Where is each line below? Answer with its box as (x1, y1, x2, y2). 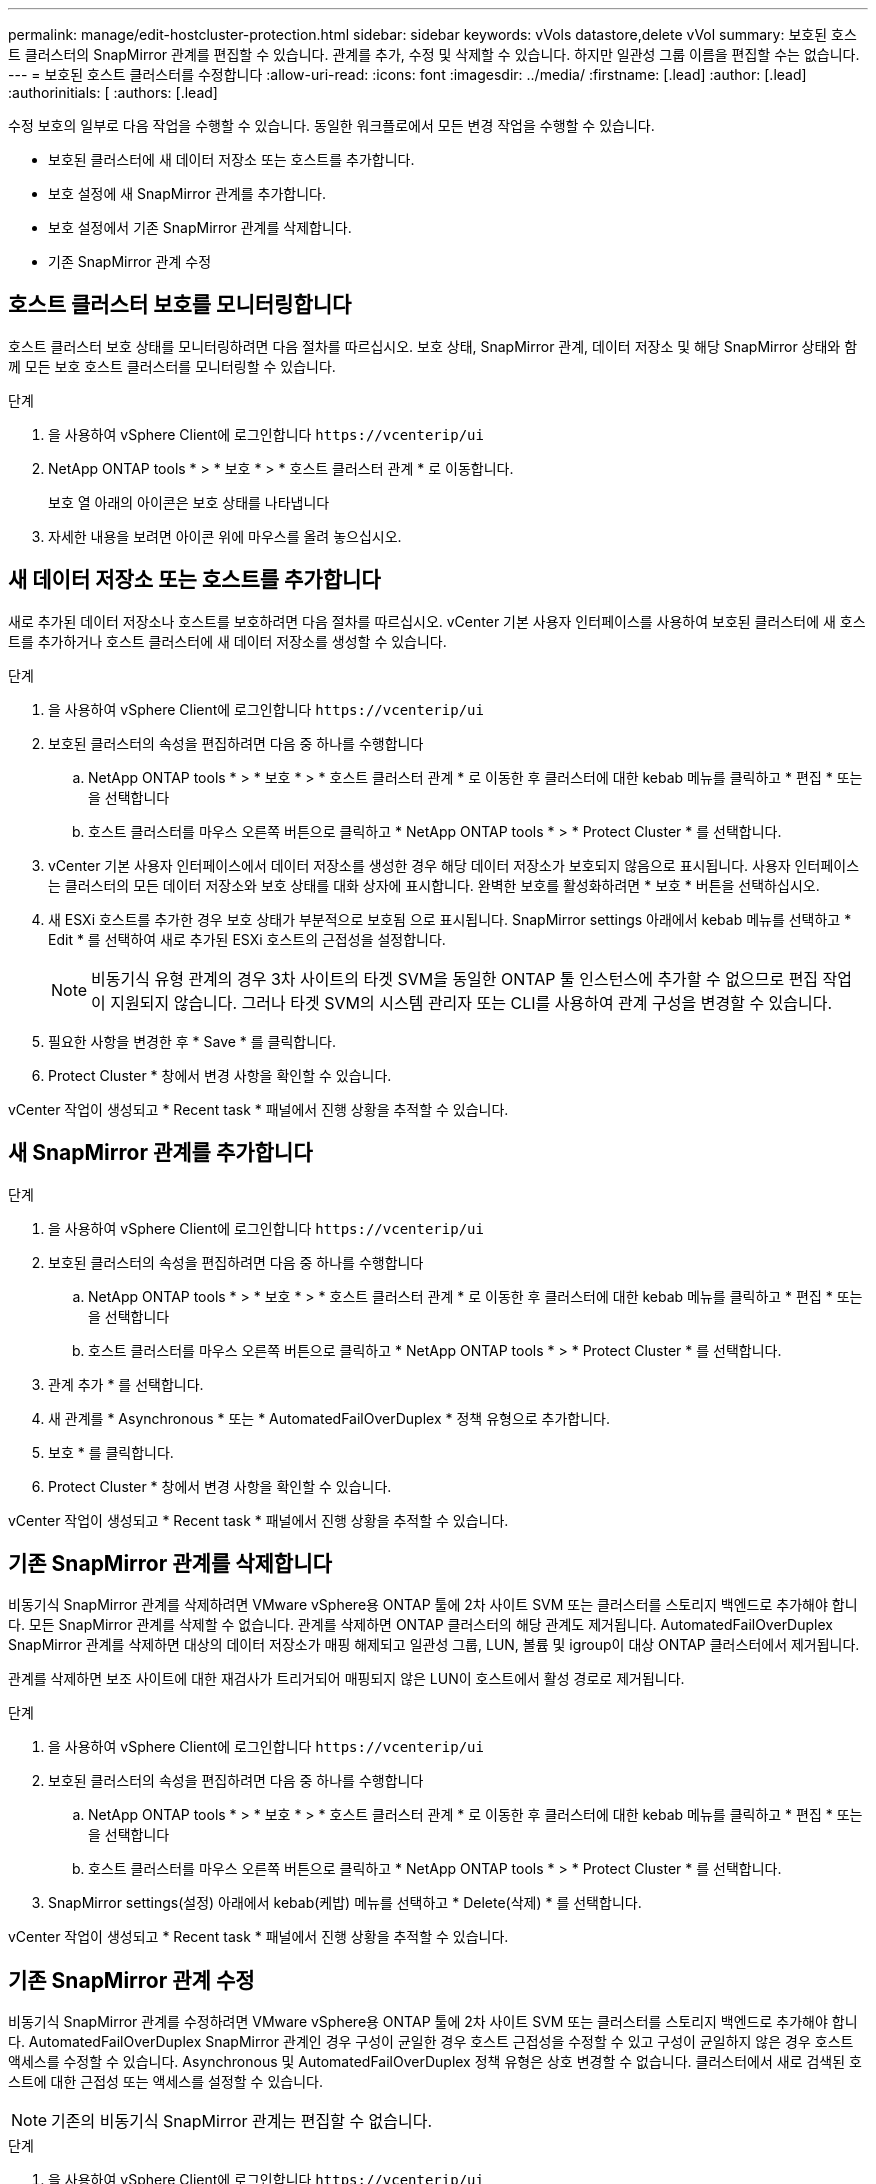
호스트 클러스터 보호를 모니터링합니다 (8, 292, 352, 318)
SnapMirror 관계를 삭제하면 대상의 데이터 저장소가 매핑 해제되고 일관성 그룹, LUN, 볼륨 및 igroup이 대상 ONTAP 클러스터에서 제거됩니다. (8, 1636, 860, 1654)
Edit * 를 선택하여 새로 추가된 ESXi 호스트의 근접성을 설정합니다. (48, 930, 446, 948)
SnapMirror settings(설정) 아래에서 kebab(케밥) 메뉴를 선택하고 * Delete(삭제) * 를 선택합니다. (48, 1894, 642, 1912)
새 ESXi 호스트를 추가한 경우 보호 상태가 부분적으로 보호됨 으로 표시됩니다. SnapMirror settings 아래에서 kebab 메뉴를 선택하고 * (48, 910, 852, 928)
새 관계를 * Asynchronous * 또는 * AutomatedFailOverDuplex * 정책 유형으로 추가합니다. (48, 1409, 611, 1427)
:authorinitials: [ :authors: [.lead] (8, 84, 218, 101)
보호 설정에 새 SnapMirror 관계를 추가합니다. (48, 185, 326, 202)
